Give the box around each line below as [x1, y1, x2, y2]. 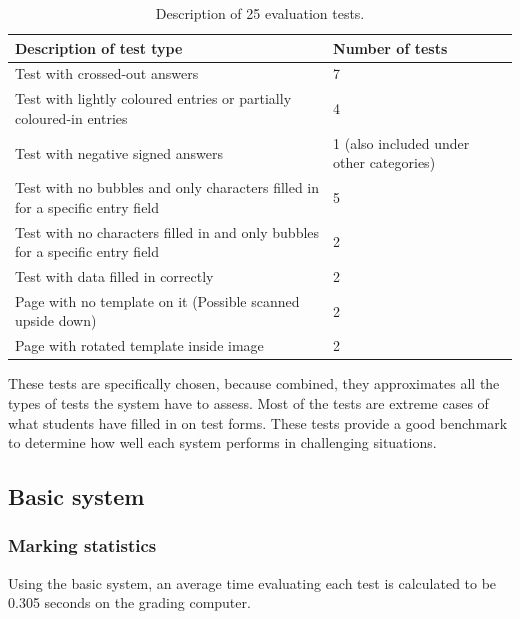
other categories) [333, 152, 436, 173]
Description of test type [15, 37, 183, 58]
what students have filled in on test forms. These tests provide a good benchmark [8, 412, 508, 433]
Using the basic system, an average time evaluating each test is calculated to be [8, 572, 497, 593]
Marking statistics [8, 533, 157, 558]
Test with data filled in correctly [15, 266, 214, 287]
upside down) [15, 310, 97, 331]
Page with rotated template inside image [15, 335, 264, 356]
